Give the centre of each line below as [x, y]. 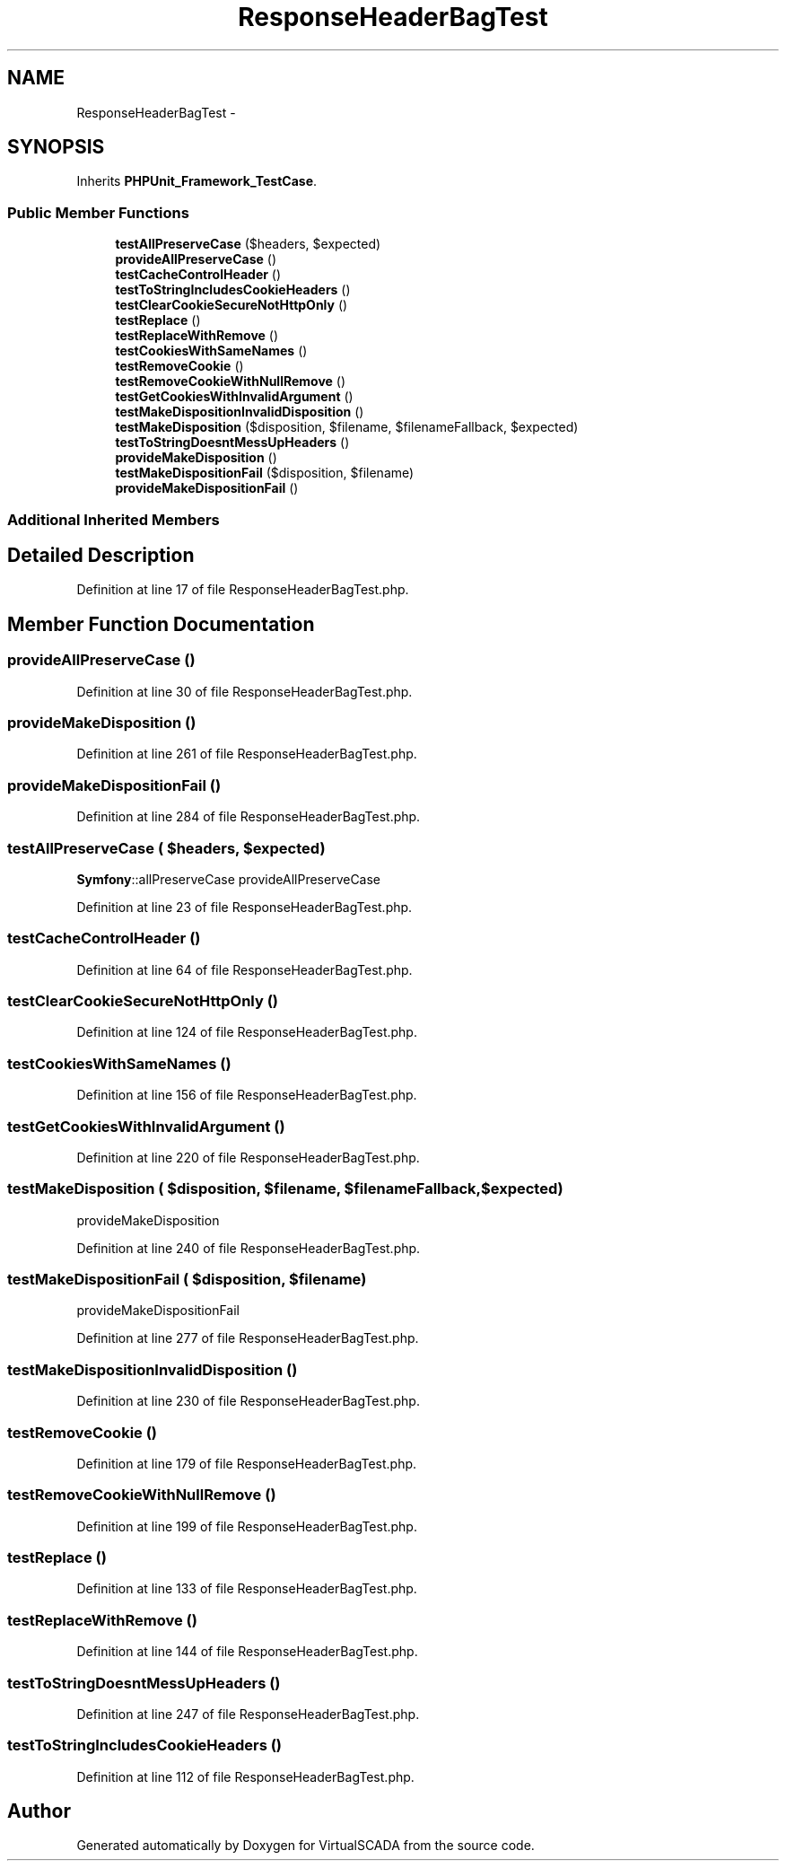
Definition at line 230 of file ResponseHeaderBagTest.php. [248, 1401]
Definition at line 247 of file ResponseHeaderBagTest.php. [248, 1714]
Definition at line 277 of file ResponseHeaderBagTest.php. [248, 1338]
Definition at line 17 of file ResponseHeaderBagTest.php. [243, 590]
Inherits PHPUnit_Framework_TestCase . [197, 181]
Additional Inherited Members [114, 519]
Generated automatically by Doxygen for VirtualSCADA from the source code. [306, 1846]
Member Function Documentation [161, 624]
